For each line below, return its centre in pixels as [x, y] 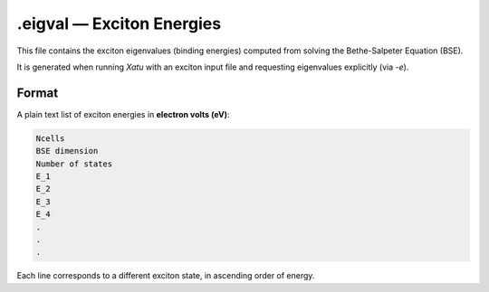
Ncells [50, 138]
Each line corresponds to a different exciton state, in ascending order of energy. [166, 276]
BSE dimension [67, 151]
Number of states [74, 164]
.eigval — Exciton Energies [119, 24]
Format [38, 93]
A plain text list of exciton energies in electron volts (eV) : [123, 114]
